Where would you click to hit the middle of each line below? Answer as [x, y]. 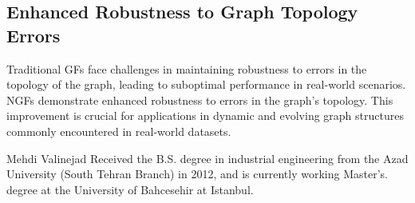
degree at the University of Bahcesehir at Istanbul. [130, 189]
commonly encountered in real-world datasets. [119, 131]
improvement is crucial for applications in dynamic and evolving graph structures [205, 115]
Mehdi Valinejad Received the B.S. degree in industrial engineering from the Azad [207, 158]
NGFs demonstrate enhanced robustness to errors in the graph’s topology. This [200, 100]
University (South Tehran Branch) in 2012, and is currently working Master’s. [197, 174]
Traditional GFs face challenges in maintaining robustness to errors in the [187, 68]
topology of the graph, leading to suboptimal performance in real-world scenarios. [206, 84]
